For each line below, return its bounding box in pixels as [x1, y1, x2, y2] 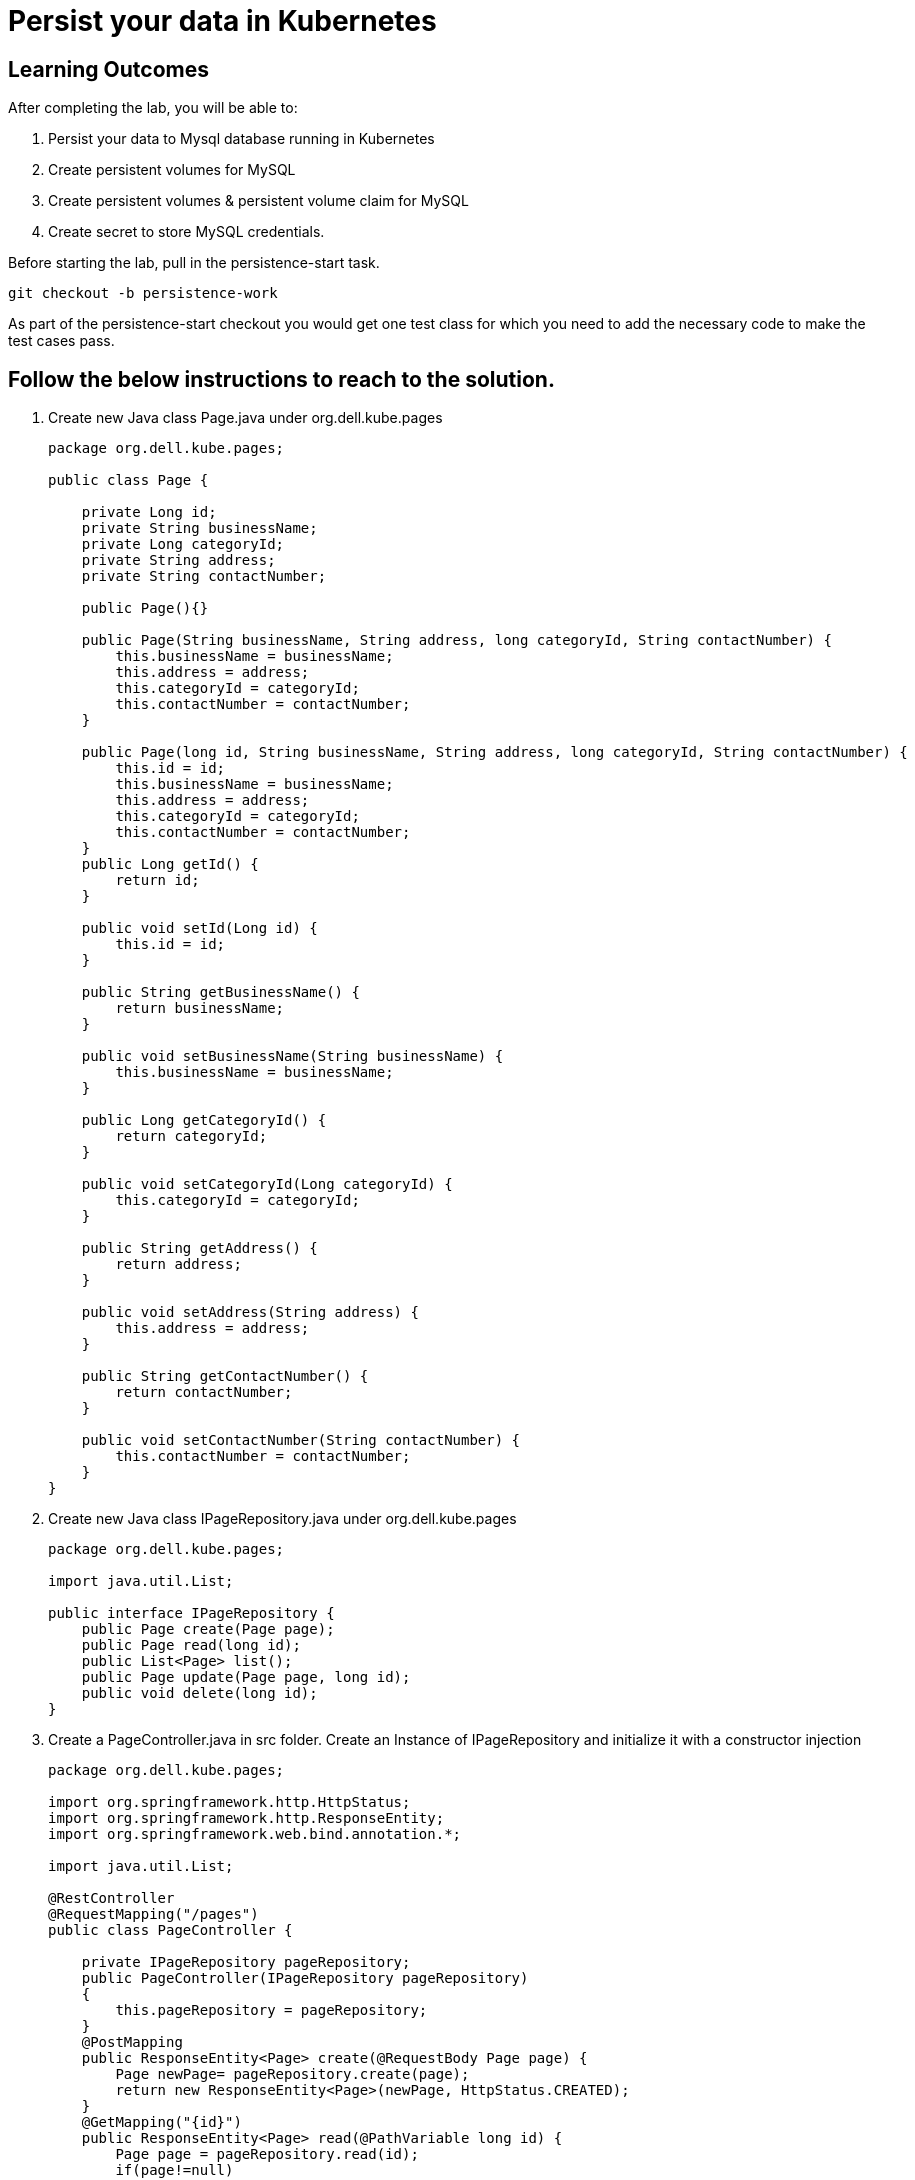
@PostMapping [81, 2034, 183, 2051]
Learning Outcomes [8, 56, 209, 82]
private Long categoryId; [81, 536, 285, 553]
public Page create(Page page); [81, 1621, 335, 1638]
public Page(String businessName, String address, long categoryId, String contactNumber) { [81, 632, 832, 649]
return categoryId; [115, 1128, 268, 1145]
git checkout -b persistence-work [8, 285, 278, 302]
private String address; [81, 552, 276, 569]
